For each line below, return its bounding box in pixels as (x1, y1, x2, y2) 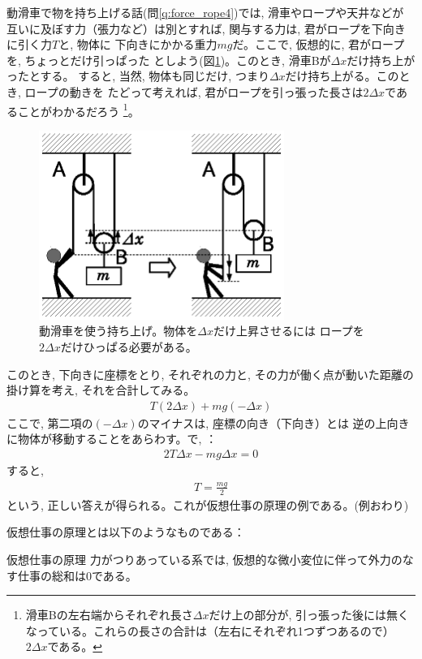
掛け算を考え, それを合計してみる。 (6, 381, 196, 398)
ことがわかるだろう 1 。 (17, 100, 140, 119)
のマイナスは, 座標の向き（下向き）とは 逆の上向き (137, 414, 410, 431)
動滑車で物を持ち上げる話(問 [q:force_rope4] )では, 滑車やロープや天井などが (6, 4, 404, 20)
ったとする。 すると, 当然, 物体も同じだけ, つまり (6, 67, 269, 84)
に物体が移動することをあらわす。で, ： (6, 430, 217, 447)
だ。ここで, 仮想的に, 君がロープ (232, 36, 405, 53)
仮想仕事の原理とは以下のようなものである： (6, 523, 245, 541)
